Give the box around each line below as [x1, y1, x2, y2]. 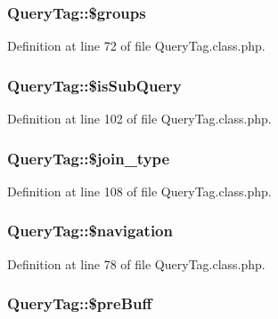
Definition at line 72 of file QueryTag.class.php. [7, 36, 266, 55]
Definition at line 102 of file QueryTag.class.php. [7, 109, 272, 128]
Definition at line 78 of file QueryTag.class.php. [7, 254, 266, 273]
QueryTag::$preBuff [7, 292, 152, 315]
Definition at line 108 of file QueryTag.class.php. [7, 181, 272, 200]
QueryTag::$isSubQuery [7, 74, 182, 96]
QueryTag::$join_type [7, 147, 170, 169]
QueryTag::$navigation [7, 219, 173, 242]
